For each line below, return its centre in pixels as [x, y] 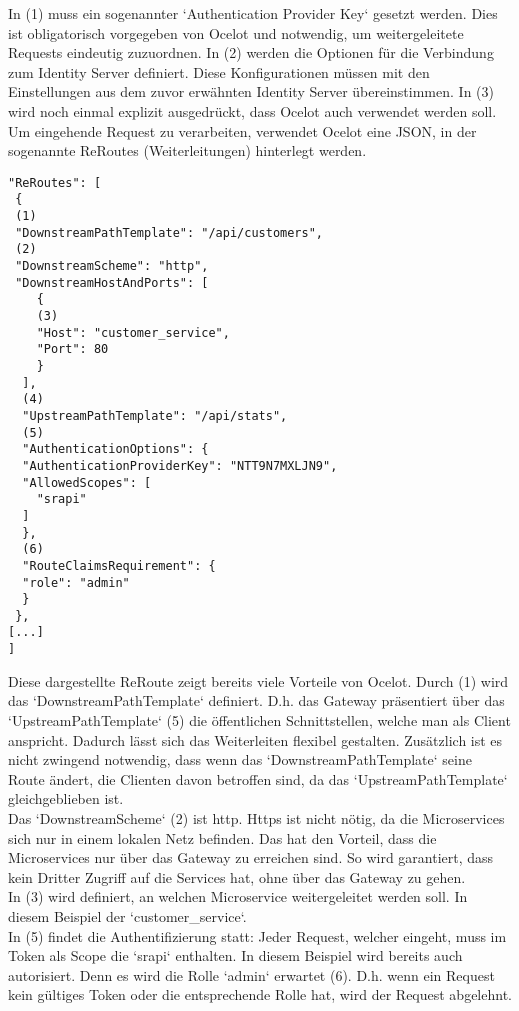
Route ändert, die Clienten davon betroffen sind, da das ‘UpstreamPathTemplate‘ [258, 778]
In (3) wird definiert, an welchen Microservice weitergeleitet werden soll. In [238, 896]
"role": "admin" [76, 582]
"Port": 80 [72, 349]
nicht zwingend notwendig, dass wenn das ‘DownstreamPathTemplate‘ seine [240, 759]
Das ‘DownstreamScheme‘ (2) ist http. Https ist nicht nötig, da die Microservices [256, 817]
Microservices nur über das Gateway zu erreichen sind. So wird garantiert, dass [251, 857]
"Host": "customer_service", [133, 332]
